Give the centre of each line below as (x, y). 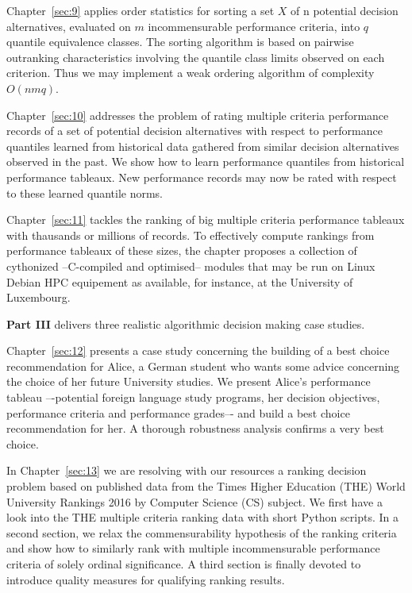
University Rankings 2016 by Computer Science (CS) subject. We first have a (194, 501)
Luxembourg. (39, 297)
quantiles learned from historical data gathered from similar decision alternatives (203, 146)
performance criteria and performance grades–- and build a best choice (178, 412)
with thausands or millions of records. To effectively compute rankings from (191, 235)
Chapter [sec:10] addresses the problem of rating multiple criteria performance (198, 115)
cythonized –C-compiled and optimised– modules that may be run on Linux (191, 266)
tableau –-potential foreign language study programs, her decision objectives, (193, 397)
